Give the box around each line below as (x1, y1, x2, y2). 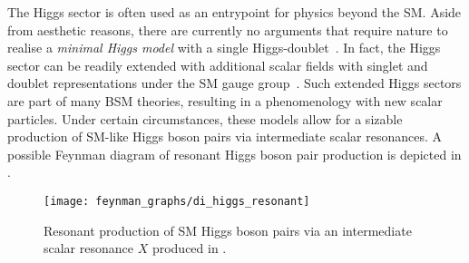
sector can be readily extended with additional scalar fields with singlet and (7, 55, 428, 74)
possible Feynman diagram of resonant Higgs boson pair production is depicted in (7, 144, 462, 163)
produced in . (151, 239, 227, 258)
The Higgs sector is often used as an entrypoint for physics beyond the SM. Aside (7, 3, 462, 21)
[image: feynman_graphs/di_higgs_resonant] (44, 194, 310, 208)
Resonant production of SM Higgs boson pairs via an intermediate (44, 220, 412, 239)
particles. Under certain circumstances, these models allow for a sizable (7, 109, 403, 128)
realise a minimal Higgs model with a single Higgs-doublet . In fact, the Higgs (7, 38, 441, 57)
